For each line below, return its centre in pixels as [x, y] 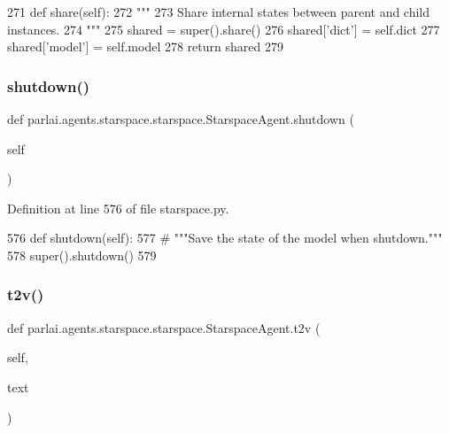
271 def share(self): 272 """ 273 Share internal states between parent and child [219, 12]
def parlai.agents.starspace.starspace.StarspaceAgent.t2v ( [164, 327]
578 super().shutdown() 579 [82, 255]
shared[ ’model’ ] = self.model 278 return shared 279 [145, 46]
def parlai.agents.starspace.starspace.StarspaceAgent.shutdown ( [181, 119]
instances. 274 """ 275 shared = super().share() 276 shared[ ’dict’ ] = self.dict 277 [224, 29]
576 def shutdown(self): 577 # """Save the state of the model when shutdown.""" [225, 238]
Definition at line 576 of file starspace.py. [118, 208]
